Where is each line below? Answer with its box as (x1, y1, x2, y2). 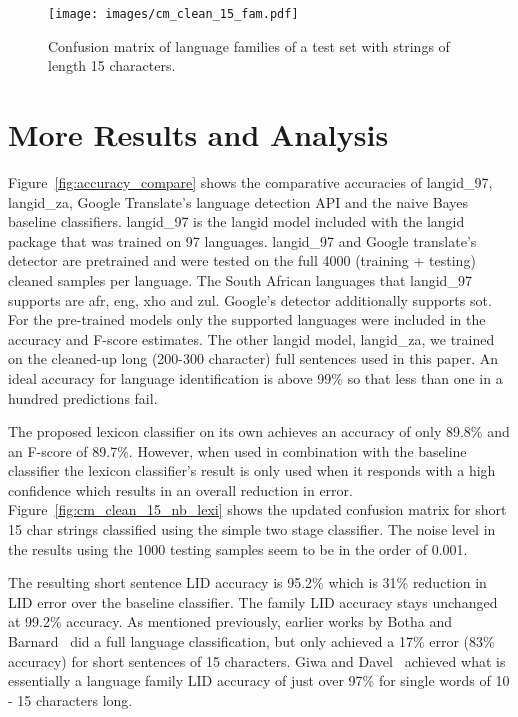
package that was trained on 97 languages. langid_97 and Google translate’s (8, 230, 477, 251)
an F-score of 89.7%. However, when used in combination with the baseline (8, 440, 467, 461)
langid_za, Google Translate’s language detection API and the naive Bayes (8, 191, 469, 212)
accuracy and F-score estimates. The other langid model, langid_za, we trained (8, 328, 495, 349)
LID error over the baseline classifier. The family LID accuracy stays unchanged (8, 591, 498, 612)
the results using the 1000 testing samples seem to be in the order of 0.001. (8, 538, 468, 559)
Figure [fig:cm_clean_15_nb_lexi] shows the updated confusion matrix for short (8, 499, 507, 520)
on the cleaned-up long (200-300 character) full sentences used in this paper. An (8, 348, 499, 369)
